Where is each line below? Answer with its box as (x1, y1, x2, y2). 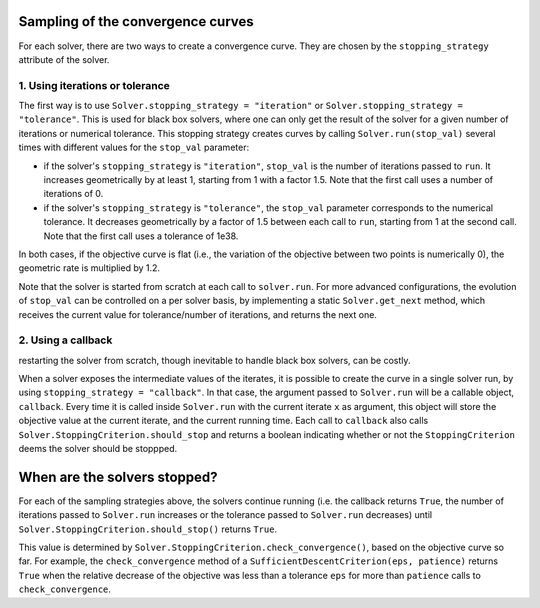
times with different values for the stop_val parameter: (18, 141, 250, 154)
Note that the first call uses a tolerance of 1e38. (43, 230, 239, 242)
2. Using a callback (18, 333, 113, 347)
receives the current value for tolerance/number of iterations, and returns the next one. (18, 308, 377, 320)
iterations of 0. (43, 188, 104, 200)
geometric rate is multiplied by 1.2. (18, 262, 160, 274)
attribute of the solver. (18, 53, 110, 65)
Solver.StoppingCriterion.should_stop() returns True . (18, 523, 278, 535)
